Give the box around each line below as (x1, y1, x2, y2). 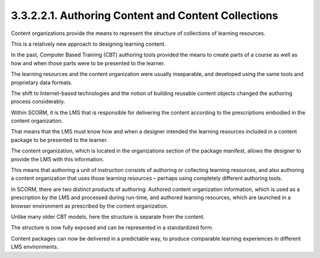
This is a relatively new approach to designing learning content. (11, 40, 166, 47)
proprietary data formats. (11, 79, 72, 86)
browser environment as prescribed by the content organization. (11, 202, 168, 209)
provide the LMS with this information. (11, 155, 104, 163)
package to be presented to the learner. (11, 136, 108, 144)
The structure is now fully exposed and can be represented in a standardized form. (11, 224, 213, 231)
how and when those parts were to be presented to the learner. (11, 59, 165, 66)
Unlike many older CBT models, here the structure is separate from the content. (11, 213, 205, 220)
